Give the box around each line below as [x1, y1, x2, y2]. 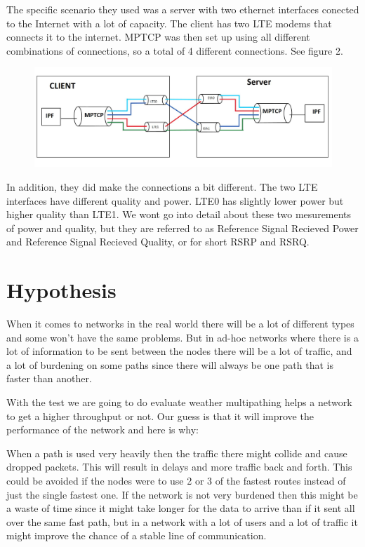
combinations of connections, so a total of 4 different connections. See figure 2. [6, 43, 343, 58]
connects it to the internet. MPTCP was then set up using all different [6, 29, 310, 44]
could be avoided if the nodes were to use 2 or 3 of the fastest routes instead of [6, 473, 346, 488]
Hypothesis [6, 276, 117, 304]
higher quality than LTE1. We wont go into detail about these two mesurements [6, 207, 352, 222]
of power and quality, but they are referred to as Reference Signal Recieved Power [6, 220, 359, 235]
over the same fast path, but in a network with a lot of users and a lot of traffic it [6, 514, 358, 529]
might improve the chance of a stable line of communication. [6, 528, 267, 543]
